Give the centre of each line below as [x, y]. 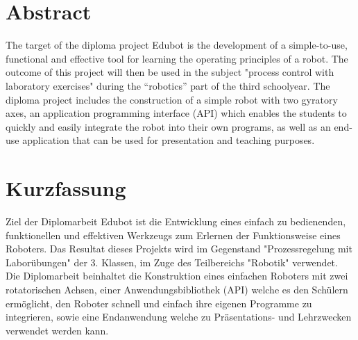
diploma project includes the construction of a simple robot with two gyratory [172, 99]
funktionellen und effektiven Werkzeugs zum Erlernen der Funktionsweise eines [173, 235]
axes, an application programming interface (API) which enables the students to [176, 113]
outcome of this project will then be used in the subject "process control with [170, 72]
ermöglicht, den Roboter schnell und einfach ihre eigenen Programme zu [159, 303]
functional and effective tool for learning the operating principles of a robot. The [177, 58]
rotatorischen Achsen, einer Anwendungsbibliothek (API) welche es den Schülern [177, 289]
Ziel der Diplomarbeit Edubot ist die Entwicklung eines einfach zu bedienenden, [176, 221]
